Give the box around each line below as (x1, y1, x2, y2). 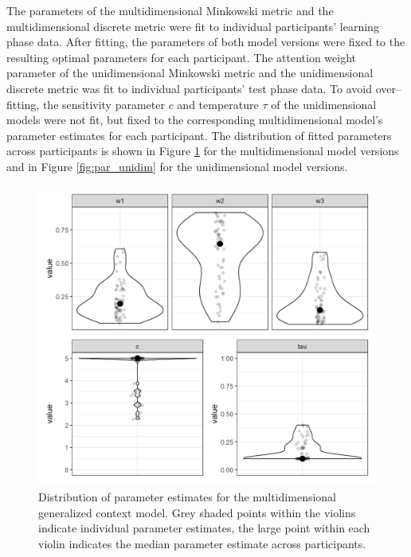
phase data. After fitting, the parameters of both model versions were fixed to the (6, 33, 405, 50)
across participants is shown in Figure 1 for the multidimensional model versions (6, 142, 399, 159)
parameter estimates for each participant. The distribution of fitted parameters (6, 127, 392, 143)
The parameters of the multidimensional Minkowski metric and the (6, 2, 334, 18)
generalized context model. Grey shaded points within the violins (38, 504, 356, 520)
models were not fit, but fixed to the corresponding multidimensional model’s (6, 111, 383, 128)
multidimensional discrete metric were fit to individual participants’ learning (6, 18, 379, 34)
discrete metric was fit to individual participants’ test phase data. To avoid (6, 80, 373, 96)
